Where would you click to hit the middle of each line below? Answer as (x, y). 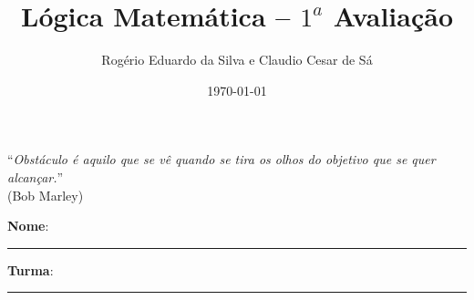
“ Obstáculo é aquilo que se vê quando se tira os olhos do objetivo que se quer (222, 159)
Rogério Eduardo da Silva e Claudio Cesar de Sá (237, 60)
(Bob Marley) (46, 195)
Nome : (28, 226)
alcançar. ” (36, 176)
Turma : (31, 269)
